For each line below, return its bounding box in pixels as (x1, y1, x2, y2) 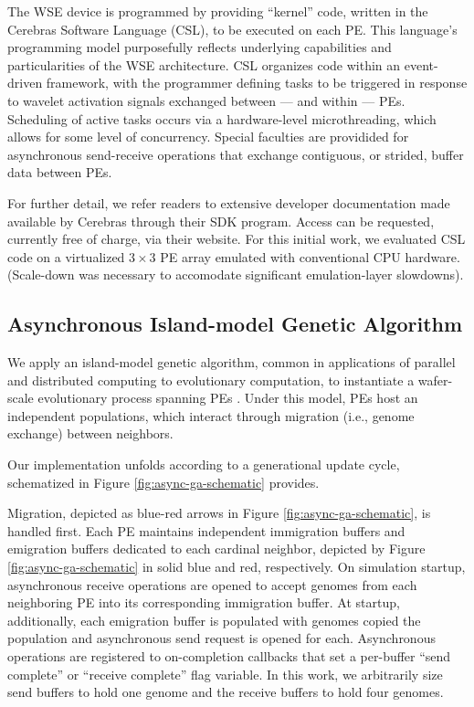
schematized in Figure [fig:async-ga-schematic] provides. (7, 472, 320, 491)
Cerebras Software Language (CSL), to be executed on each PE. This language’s (7, 19, 458, 38)
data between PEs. (7, 163, 112, 182)
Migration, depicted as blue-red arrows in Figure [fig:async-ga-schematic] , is (7, 503, 431, 522)
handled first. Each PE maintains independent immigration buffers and (7, 521, 406, 540)
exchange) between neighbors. (7, 424, 174, 443)
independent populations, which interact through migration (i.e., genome (7, 406, 415, 425)
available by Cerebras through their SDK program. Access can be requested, (7, 211, 435, 230)
